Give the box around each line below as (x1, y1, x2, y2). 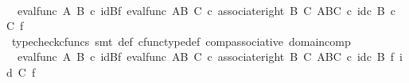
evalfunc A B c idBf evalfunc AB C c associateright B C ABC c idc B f (17, 48, 395, 65)
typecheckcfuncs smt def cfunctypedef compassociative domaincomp (11, 32, 351, 49)
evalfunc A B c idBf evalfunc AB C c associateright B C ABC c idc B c (17, 2, 395, 18)
